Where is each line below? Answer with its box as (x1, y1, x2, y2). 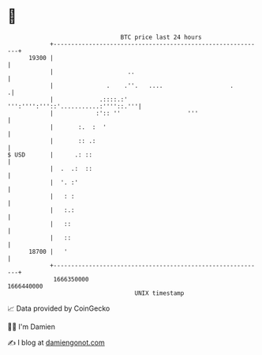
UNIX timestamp (134, 289, 185, 297)
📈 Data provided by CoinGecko (7, 304, 110, 313)
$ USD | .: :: (7, 150, 92, 159)
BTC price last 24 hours (120, 33, 202, 41)
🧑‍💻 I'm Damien (7, 322, 56, 331)
